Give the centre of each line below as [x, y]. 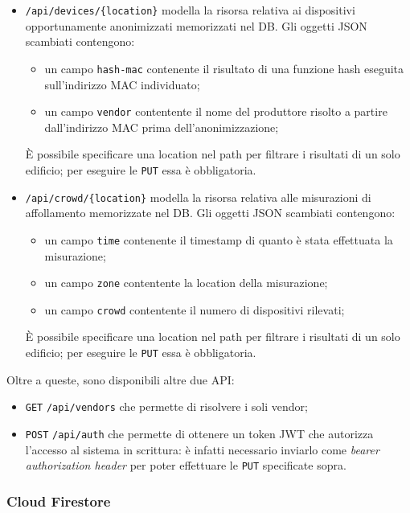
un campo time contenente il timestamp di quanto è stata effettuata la [219, 239]
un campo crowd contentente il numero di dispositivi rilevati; [195, 309]
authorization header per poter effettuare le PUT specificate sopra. [186, 465]
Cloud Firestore [59, 501]
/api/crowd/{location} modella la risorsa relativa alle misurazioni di [198, 197]
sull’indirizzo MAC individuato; [122, 84]
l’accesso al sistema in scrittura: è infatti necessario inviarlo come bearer [202, 449]
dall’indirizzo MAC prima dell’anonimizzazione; [162, 127]
